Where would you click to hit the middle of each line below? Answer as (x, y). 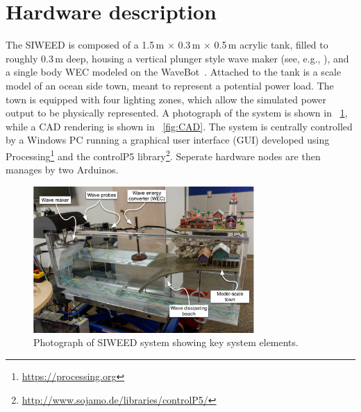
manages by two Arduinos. (62, 170)
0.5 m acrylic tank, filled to (271, 45)
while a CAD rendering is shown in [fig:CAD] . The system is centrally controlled (179, 126)
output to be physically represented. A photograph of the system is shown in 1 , (177, 113)
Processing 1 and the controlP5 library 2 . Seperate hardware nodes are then (163, 155)
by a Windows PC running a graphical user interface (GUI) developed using (168, 140)
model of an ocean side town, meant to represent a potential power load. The (170, 85)
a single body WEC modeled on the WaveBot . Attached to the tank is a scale (174, 72)
